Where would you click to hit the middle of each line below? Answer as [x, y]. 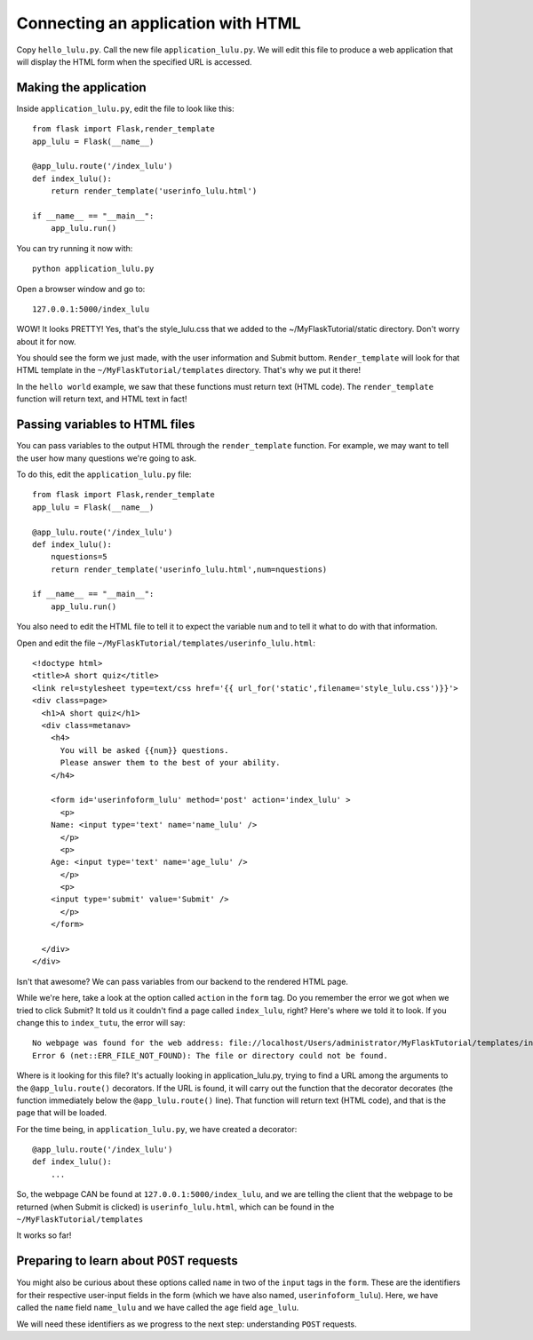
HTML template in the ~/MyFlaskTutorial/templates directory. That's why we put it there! [189, 370]
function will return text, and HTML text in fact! [102, 399]
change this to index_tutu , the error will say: [101, 1022]
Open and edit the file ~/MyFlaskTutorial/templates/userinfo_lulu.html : [166, 643]
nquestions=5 [79, 557]
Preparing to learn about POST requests [127, 1261]
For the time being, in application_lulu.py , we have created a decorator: [157, 1129]
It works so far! [44, 1235]
